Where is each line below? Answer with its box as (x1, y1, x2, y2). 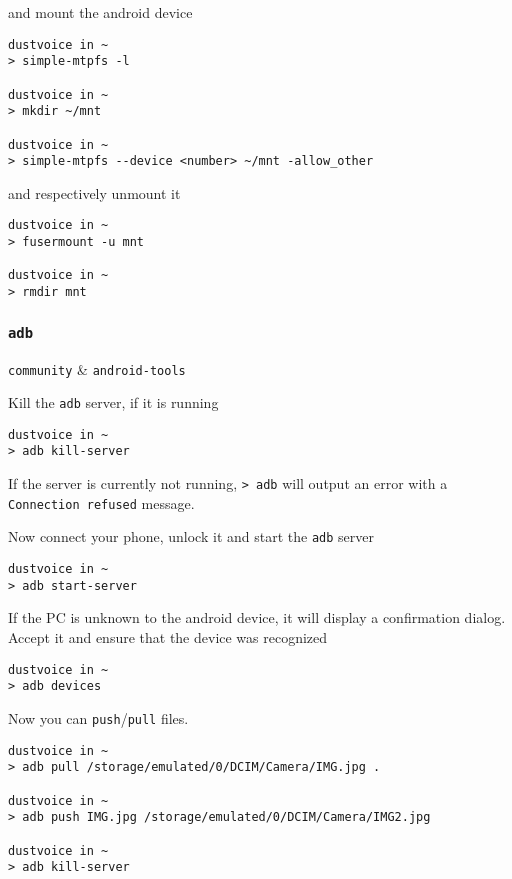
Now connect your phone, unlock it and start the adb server (8, 526, 374, 547)
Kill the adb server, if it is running (8, 392, 219, 413)
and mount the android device (8, 2, 193, 22)
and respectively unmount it (8, 182, 181, 203)
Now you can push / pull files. (8, 707, 189, 728)
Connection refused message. (8, 492, 195, 513)
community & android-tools (8, 358, 186, 379)
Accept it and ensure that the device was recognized (8, 627, 328, 647)
